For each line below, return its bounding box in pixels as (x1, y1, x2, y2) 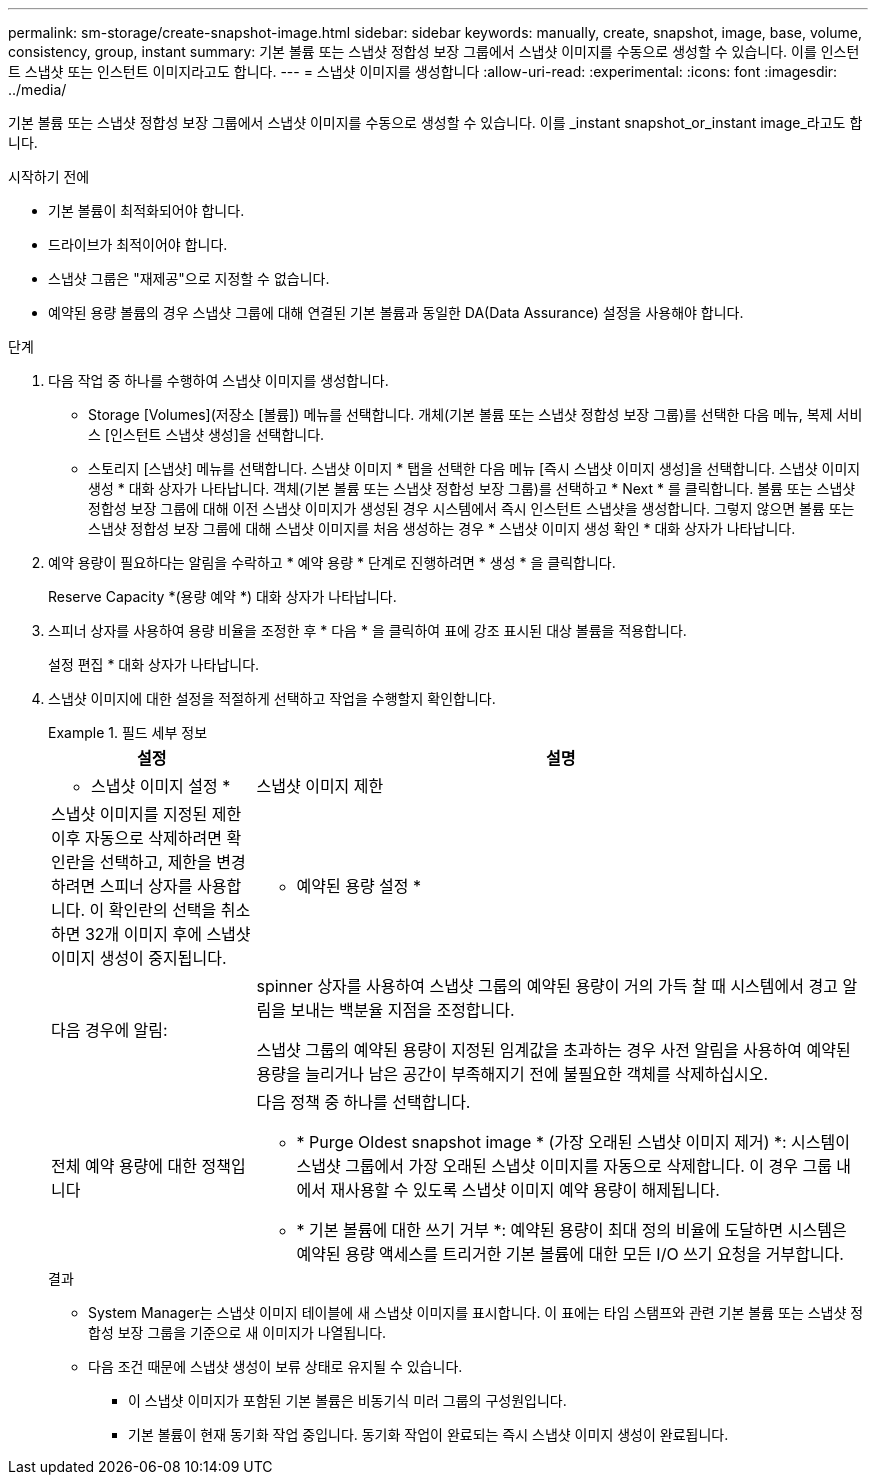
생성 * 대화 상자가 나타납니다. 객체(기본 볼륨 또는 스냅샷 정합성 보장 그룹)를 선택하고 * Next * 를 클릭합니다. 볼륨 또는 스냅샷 (88, 480, 856, 497)
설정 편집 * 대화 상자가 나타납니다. (48, 656, 260, 673)
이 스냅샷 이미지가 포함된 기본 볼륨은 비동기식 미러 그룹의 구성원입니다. (128, 1392, 567, 1409)
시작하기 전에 (8, 168, 90, 185)
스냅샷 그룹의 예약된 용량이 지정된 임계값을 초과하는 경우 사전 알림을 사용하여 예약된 (256, 1040, 851, 1060)
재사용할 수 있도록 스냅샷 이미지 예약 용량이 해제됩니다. (330, 1180, 720, 1200)
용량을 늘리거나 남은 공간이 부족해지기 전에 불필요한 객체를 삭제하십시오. (256, 1064, 769, 1084)
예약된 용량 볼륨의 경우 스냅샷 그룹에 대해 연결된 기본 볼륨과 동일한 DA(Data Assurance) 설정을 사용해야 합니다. (48, 304, 744, 321)
